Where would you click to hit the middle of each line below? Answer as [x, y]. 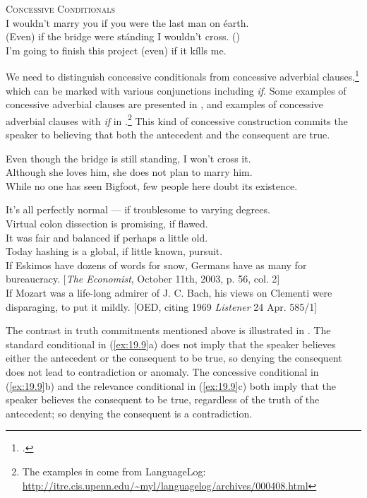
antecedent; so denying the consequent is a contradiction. [129, 413]
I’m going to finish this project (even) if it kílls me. [116, 50]
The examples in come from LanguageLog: [114, 471]
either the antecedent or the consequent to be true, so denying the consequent [174, 358]
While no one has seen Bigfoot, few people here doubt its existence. [152, 185]
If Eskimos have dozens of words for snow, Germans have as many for [156, 265]
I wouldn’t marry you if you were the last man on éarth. [127, 22]
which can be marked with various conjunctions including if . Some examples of [176, 90]
